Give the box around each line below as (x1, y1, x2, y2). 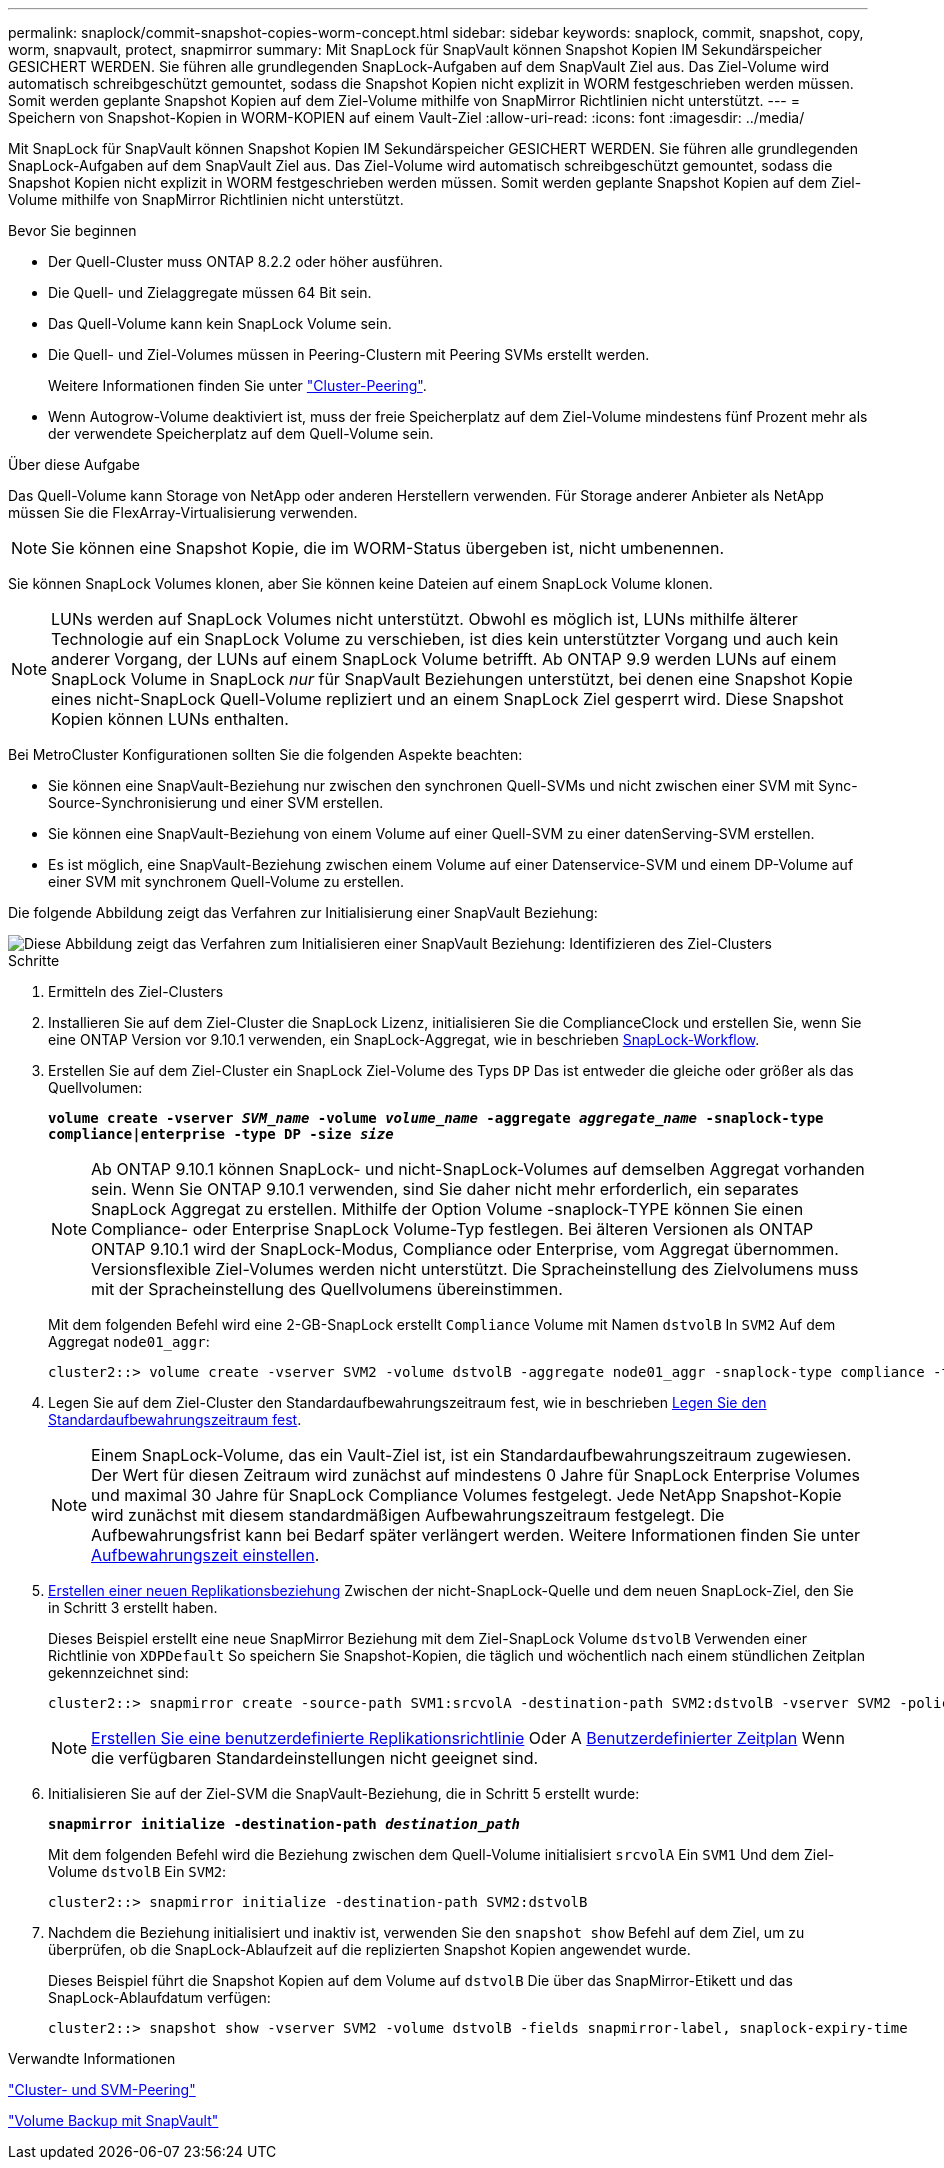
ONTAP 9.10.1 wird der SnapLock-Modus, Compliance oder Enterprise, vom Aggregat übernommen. (91, 1239, 839, 1259)
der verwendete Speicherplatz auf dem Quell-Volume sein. (48, 425, 434, 442)
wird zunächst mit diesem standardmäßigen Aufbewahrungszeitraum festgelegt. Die (91, 1505, 725, 1525)
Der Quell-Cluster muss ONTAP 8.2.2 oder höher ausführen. (48, 253, 443, 270)
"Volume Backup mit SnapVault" (8, 2112, 219, 2129)
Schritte (8, 952, 60, 969)
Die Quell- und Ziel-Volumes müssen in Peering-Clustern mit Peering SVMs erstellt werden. (48, 346, 650, 363)
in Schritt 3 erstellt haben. (48, 1599, 218, 1616)
